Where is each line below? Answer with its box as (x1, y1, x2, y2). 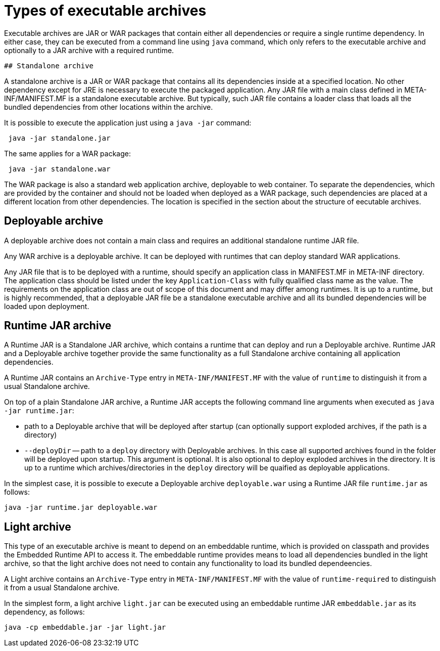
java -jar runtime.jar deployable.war (4, 503, 158, 512)
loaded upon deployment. (4, 301, 89, 311)
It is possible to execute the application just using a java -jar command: (4, 118, 252, 127)
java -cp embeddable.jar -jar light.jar (4, 623, 166, 632)
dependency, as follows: (4, 607, 85, 617)
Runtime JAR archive (4, 319, 112, 332)
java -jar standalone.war (8, 164, 111, 173)
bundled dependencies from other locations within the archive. (4, 102, 213, 111)
